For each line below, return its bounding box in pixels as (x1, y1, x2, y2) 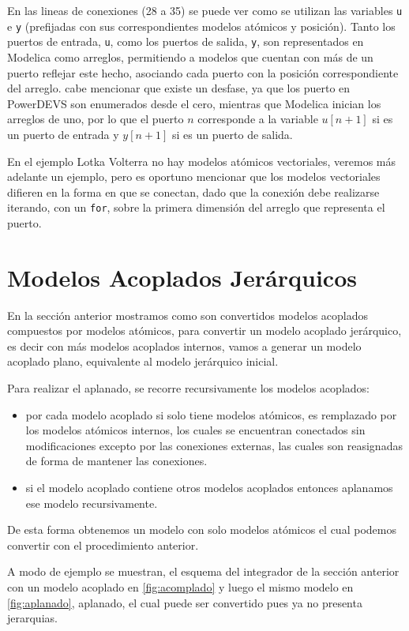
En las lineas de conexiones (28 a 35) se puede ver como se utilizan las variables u (7, 2, 403, 18)
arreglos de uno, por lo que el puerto (7, 111, 184, 127)
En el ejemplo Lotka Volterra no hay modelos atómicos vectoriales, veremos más (7, 152, 396, 169)
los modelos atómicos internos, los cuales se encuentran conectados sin (25, 422, 366, 438)
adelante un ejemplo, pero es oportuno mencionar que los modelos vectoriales (7, 168, 381, 185)
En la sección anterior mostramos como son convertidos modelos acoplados (7, 306, 369, 323)
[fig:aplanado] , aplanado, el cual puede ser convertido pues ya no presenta (7, 594, 362, 610)
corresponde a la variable (197, 111, 318, 127)
